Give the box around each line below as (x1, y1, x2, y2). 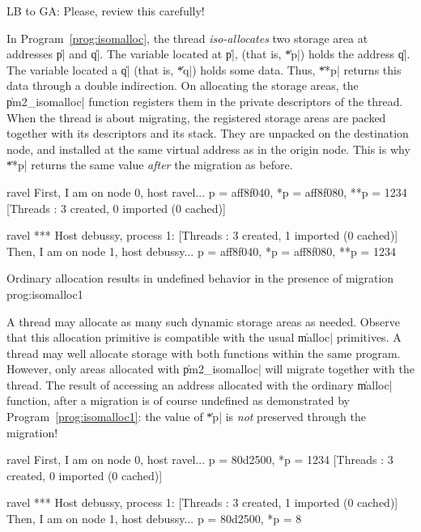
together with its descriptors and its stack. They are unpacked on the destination (6, 125, 409, 142)
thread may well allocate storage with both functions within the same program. (6, 344, 401, 361)
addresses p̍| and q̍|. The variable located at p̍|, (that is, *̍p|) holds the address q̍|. (6, 45, 410, 62)
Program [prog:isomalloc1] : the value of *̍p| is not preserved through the (6, 408, 366, 425)
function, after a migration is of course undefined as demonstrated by (6, 392, 350, 409)
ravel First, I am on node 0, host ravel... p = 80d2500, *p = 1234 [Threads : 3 (6, 451, 393, 468)
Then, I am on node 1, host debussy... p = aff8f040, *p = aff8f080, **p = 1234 (6, 242, 396, 259)
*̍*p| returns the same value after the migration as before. (6, 156, 293, 173)
